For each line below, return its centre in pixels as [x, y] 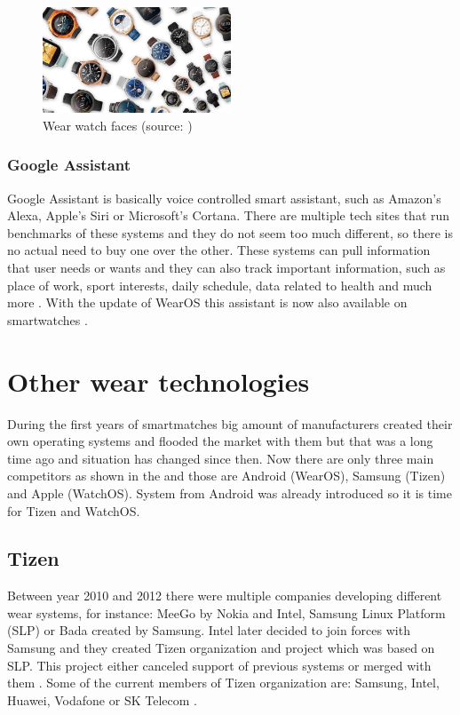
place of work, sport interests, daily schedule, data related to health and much [220, 285]
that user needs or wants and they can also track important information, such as [226, 268]
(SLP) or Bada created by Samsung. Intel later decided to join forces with [209, 630]
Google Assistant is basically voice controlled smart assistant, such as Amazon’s [224, 198]
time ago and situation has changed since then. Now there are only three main [221, 458]
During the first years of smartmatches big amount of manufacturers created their [230, 423]
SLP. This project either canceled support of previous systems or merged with [219, 665]
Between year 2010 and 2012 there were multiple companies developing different [225, 596]
